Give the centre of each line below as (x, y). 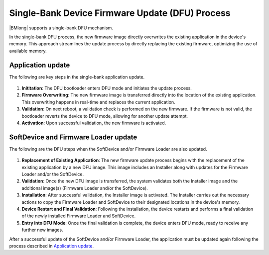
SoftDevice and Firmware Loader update (73, 137)
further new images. (42, 230)
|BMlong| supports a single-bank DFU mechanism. (61, 28)
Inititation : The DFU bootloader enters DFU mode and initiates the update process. (107, 88)
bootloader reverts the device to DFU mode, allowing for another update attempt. (105, 116)
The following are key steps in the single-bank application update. (77, 77)
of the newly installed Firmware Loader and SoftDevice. (79, 216)
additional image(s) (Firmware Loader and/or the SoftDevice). (85, 188)
